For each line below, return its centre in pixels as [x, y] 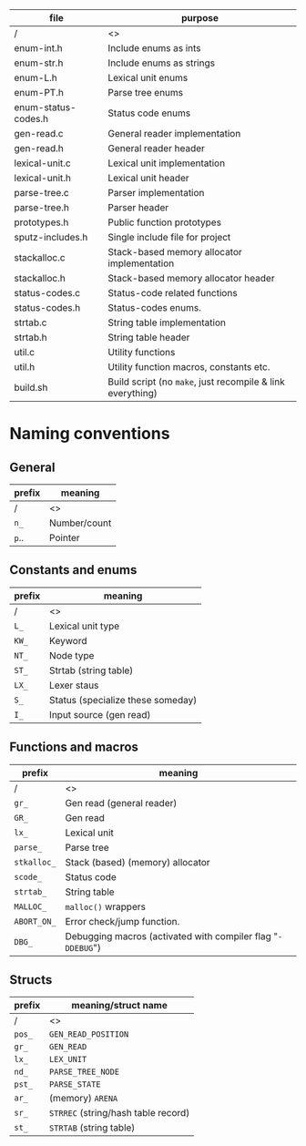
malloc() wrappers [105, 906]
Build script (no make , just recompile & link [196, 382]
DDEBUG [79, 948]
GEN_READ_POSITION [89, 1034]
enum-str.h [39, 63]
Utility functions [142, 352]
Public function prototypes [164, 222]
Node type [71, 655]
